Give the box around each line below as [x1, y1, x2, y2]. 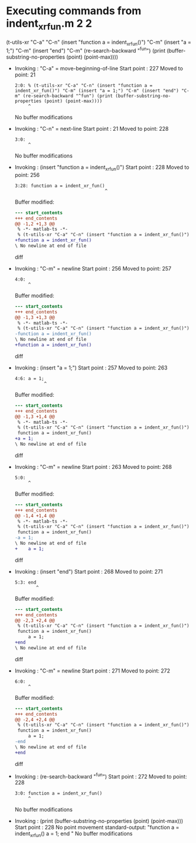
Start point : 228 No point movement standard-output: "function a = [14, 824, 179, 831]
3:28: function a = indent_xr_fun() [14, 182, 105, 189]
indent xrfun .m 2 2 [6, 17, 93, 32]
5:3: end [14, 579, 37, 585]
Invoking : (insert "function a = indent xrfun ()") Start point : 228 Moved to [14, 163, 190, 172]
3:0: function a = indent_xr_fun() [14, 790, 103, 797]
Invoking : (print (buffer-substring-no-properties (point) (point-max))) [14, 818, 184, 825]
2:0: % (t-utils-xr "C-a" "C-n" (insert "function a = [14, 82, 153, 88]
